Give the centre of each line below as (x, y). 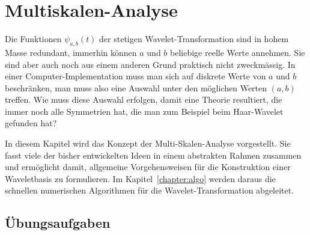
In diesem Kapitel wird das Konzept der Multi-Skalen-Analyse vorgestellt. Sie (148, 143)
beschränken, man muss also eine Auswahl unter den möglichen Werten (136, 87)
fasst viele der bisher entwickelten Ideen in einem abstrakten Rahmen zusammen (153, 155)
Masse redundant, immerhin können (71, 52)
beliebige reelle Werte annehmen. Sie (238, 52)
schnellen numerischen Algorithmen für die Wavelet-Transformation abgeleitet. (150, 190)
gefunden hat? (31, 123)
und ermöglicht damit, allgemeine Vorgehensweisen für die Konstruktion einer (148, 167)
